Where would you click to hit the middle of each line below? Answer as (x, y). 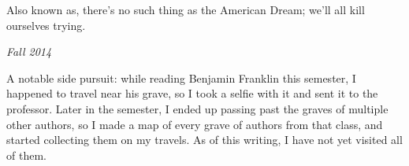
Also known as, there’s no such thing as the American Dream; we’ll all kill (186, 9)
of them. (26, 155)
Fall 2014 (29, 52)
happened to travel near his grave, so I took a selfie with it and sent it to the (192, 93)
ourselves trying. (46, 25)
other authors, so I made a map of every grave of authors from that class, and (195, 124)
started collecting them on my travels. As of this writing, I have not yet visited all (204, 140)
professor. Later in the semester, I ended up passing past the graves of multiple (197, 108)
